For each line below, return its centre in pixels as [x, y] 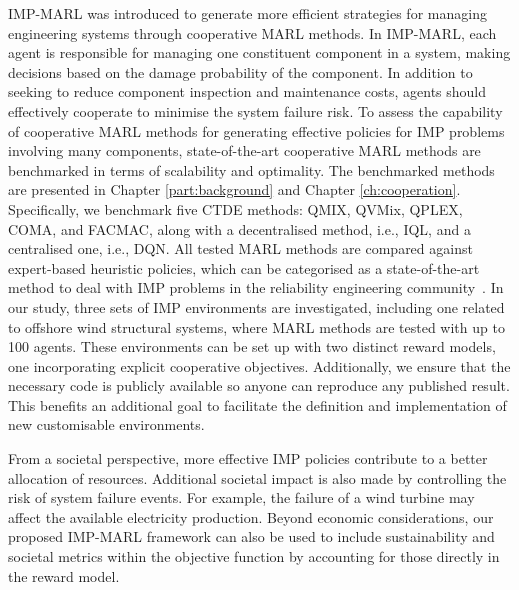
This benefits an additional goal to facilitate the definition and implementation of [257, 404]
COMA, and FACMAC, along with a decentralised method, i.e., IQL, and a [239, 228]
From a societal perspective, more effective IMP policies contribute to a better [248, 458]
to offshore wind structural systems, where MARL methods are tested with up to [256, 326]
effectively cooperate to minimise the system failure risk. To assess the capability [255, 110]
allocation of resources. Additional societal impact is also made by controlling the [257, 477]
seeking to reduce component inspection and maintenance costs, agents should [247, 91]
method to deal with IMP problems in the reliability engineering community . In [256, 287]
